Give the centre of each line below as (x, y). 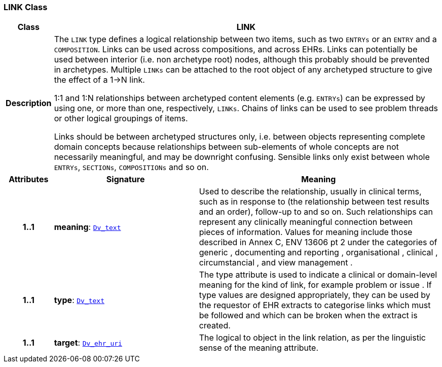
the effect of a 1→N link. (99, 80)
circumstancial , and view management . (276, 263)
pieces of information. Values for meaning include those (306, 232)
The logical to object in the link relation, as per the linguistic (312, 338)
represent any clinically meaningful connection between (306, 222)
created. (215, 326)
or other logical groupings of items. (121, 119)
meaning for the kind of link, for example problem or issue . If (315, 285)
